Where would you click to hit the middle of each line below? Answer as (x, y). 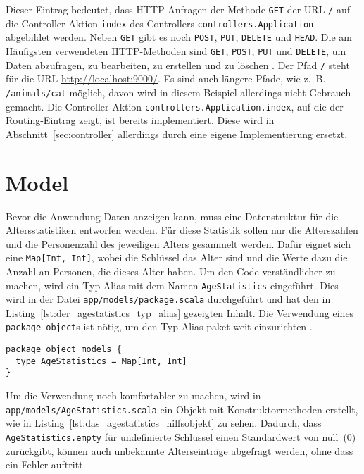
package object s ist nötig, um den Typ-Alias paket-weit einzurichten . (159, 326)
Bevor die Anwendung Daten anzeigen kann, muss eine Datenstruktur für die (172, 216)
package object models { (64, 350)
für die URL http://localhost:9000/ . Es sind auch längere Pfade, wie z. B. (166, 79)
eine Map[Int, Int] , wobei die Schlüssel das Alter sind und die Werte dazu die (177, 257)
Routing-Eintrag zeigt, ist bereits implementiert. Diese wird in (140, 120)
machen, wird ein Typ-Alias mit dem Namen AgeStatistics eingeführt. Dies (172, 285)
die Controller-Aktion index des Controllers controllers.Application (160, 23)
